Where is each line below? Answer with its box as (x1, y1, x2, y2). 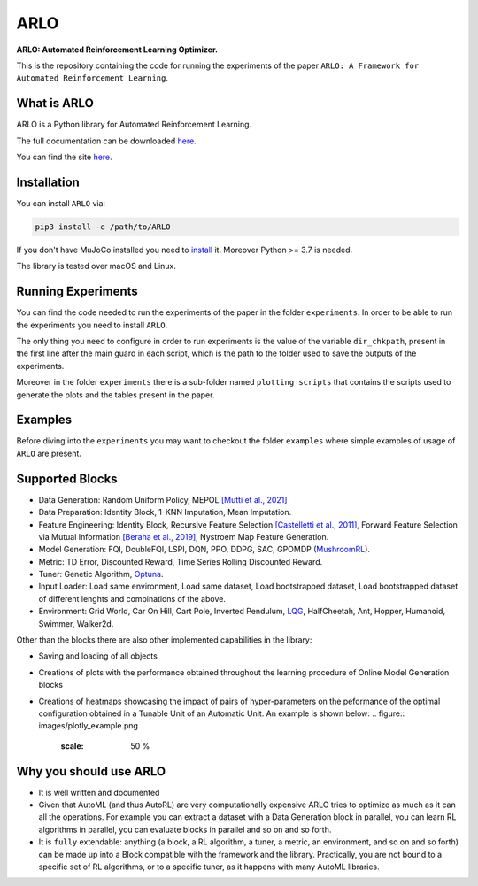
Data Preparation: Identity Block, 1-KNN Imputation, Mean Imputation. (38, 507, 292, 518)
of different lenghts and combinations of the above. (38, 593, 226, 604)
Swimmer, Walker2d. (38, 618, 114, 628)
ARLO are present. (16, 448, 81, 458)
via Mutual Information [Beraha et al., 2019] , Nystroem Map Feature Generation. (38, 531, 329, 542)
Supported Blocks (16, 471, 119, 486)
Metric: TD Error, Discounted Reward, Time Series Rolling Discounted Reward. (38, 556, 323, 566)
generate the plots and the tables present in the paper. (16, 389, 215, 400)
